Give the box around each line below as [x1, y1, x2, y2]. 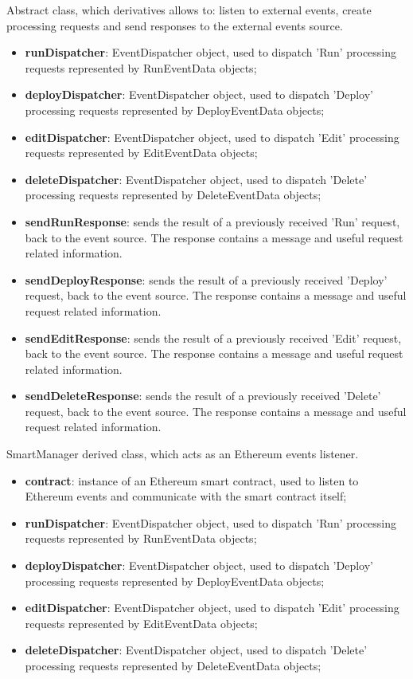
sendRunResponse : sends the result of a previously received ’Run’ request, [25, 213, 400, 230]
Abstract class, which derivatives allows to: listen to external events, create [6, 2, 372, 18]
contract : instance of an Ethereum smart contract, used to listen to [25, 472, 359, 489]
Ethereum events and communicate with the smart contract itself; [25, 488, 347, 504]
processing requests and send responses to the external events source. [6, 17, 343, 33]
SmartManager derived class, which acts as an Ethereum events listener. [6, 445, 359, 462]
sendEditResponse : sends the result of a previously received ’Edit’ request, [25, 329, 402, 346]
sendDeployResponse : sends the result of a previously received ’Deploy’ [25, 271, 388, 288]
